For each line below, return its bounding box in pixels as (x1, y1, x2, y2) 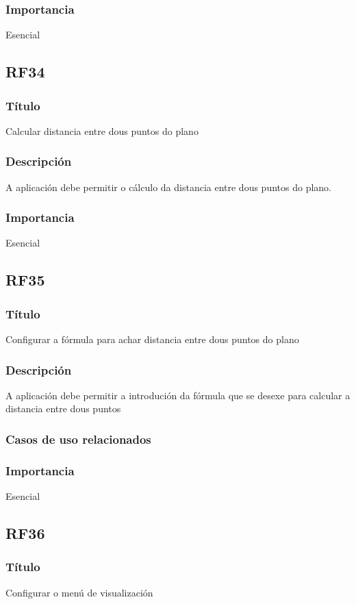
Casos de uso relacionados (5, 430, 151, 447)
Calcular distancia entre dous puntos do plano (5, 123, 199, 138)
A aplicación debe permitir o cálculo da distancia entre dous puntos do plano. (5, 179, 331, 194)
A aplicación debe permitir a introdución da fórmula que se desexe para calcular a (5, 388, 351, 402)
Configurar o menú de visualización (5, 585, 153, 599)
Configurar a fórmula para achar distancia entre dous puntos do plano (5, 332, 299, 347)
